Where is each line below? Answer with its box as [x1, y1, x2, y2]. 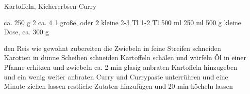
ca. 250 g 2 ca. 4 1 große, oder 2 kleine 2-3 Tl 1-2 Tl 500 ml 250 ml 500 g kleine [4, 17, 241, 27]
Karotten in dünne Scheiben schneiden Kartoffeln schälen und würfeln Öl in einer [4, 52, 246, 63]
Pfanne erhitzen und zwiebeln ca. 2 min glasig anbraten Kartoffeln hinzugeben [4, 62, 237, 72]
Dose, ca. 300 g [4, 27, 49, 37]
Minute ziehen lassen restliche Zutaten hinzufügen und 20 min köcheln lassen [4, 81, 233, 91]
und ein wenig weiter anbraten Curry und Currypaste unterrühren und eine [4, 71, 228, 81]
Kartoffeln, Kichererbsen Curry [4, 1, 97, 11]
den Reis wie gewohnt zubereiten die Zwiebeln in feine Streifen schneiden [4, 43, 221, 53]
